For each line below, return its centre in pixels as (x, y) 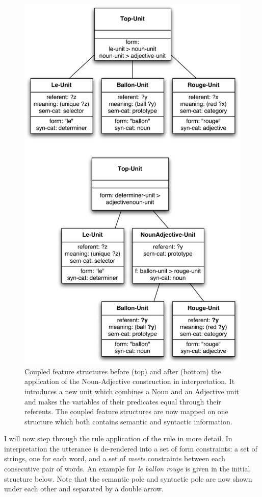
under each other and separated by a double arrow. (84, 489)
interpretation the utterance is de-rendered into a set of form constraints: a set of (131, 448)
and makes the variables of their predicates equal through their (123, 401)
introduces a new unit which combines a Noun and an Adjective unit (132, 391)
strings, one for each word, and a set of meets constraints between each (115, 458)
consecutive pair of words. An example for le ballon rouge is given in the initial (127, 469)
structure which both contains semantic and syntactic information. (128, 421)
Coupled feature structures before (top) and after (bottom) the (123, 371)
